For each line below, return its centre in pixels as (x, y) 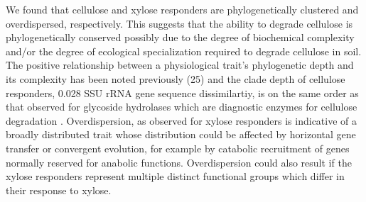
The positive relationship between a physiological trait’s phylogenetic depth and (180, 65)
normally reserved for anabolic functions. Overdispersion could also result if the (179, 162)
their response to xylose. (59, 190)
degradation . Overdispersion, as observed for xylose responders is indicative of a (182, 120)
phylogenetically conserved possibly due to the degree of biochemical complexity (180, 37)
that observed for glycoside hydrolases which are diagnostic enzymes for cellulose (182, 107)
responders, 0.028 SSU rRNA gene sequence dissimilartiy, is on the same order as (182, 92)
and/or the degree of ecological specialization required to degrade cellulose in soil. (184, 51)
